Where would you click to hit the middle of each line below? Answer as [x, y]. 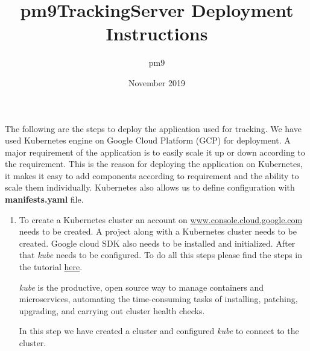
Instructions [157, 33]
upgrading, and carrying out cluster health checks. [112, 310]
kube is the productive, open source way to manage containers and [141, 287]
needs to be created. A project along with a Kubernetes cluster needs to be [158, 231]
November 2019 [157, 82]
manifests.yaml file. [44, 199]
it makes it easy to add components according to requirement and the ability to [152, 175]
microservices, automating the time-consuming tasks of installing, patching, [158, 299]
